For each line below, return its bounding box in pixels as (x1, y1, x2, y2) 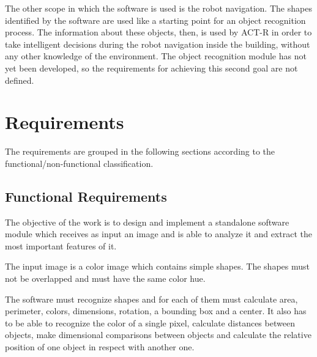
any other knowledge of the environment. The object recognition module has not (5, 50, 307, 62)
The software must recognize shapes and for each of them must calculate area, (5, 292, 298, 305)
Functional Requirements (5, 186, 167, 205)
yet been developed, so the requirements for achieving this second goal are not (5, 61, 298, 74)
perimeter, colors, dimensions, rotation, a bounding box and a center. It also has (5, 304, 307, 317)
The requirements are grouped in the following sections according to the (5, 145, 275, 158)
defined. (5, 73, 34, 86)
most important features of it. (5, 239, 117, 252)
